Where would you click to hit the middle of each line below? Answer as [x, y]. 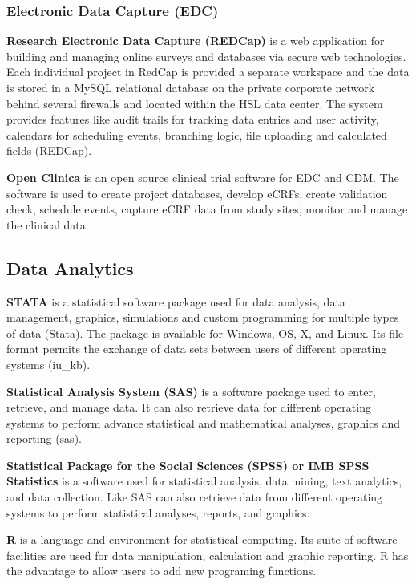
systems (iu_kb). [48, 364]
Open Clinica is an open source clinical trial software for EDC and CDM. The [203, 177]
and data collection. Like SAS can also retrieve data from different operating [195, 497]
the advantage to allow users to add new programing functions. [162, 571]
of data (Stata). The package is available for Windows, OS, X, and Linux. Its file [205, 333]
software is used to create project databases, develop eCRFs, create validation [197, 193]
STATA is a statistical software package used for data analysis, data [176, 301]
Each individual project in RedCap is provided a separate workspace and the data [208, 72]
